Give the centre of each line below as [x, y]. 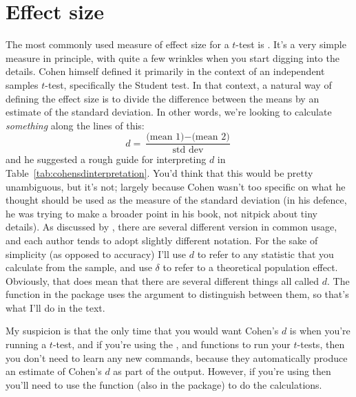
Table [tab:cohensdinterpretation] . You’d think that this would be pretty [159, 172]
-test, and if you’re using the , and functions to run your [171, 344]
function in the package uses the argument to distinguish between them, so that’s [177, 294]
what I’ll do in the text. [55, 307]
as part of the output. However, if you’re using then [222, 371]
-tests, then [321, 344]
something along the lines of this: [75, 125]
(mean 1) [165, 137]
